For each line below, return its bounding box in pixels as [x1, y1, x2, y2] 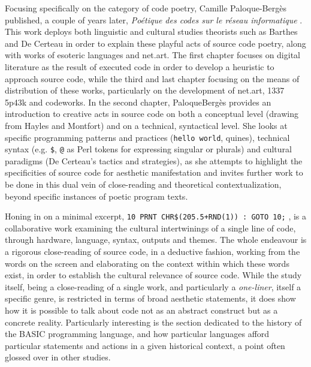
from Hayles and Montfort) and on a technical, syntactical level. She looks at [5, 119, 288, 131]
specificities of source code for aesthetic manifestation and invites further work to [5, 166, 303, 179]
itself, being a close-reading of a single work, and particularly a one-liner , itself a [5, 280, 301, 293]
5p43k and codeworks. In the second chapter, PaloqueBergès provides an [5, 95, 271, 108]
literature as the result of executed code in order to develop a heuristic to [5, 60, 274, 73]
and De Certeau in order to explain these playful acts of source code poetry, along [5, 37, 306, 49]
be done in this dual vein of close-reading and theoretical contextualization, [5, 178, 282, 191]
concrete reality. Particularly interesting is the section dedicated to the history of [5, 315, 302, 328]
